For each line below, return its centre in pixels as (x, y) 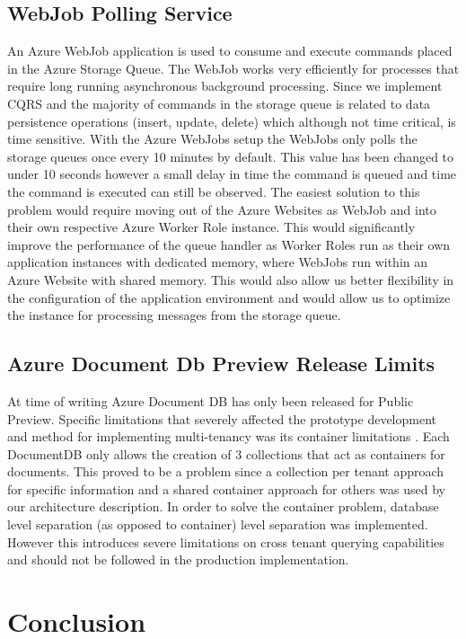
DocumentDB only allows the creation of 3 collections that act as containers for (226, 453)
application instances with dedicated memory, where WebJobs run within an (218, 262)
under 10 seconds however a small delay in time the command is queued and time (232, 174)
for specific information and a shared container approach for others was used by (226, 488)
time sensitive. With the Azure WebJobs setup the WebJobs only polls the (212, 139)
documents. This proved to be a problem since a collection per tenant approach (226, 471)
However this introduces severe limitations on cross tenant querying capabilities (226, 541)
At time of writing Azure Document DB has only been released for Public (211, 400)
